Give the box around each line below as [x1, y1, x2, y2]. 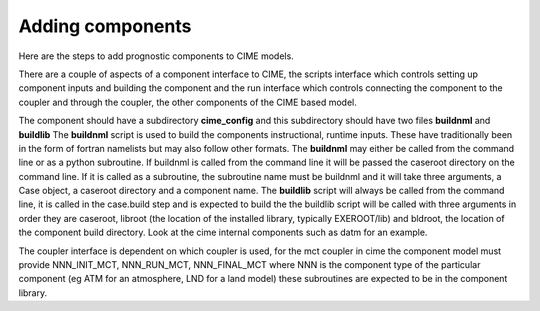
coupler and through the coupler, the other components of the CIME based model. [18, 96, 357, 108]
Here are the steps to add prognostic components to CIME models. [18, 50, 294, 62]
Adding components [18, 15, 192, 37]
